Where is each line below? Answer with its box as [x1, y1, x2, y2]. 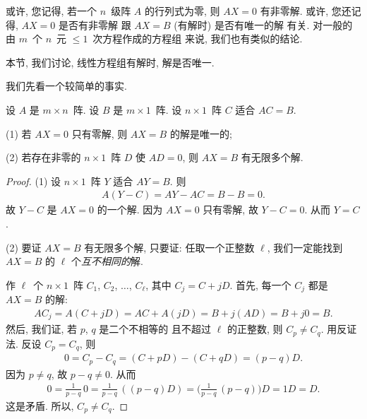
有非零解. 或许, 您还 [260, 4, 351, 18]
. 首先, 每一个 [229, 277, 291, 292]
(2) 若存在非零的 [6, 150, 81, 165]
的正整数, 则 [227, 321, 283, 336]
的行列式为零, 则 [145, 4, 220, 18]
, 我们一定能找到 [267, 240, 343, 254]
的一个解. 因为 [97, 202, 163, 217]
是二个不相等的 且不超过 [99, 321, 211, 336]
